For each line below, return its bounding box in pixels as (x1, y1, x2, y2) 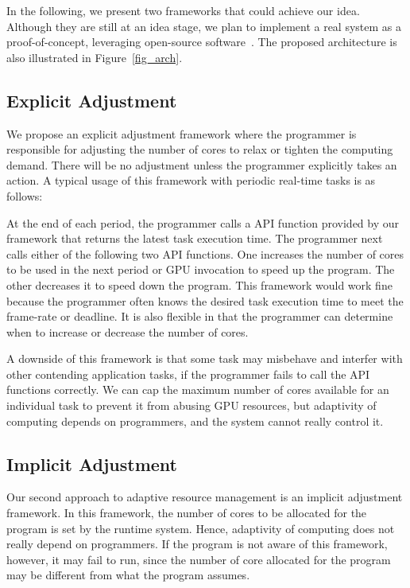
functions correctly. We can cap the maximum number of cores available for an (6, 381, 389, 398)
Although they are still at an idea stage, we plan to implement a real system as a (6, 18, 402, 34)
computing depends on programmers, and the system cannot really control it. (6, 412, 384, 429)
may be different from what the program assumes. (6, 567, 250, 583)
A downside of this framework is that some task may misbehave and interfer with (6, 350, 403, 367)
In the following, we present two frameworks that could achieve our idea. (6, 2, 360, 18)
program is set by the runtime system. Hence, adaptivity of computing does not (6, 520, 395, 536)
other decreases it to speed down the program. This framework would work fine (6, 276, 393, 293)
